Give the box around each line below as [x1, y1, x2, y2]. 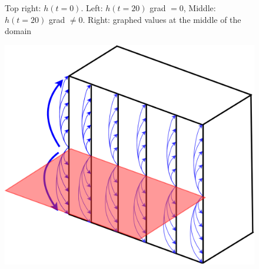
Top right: [5, 2, 41, 14]
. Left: [81, 2, 103, 14]
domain [5, 25, 32, 37]
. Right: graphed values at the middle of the [82, 13, 241, 25]
